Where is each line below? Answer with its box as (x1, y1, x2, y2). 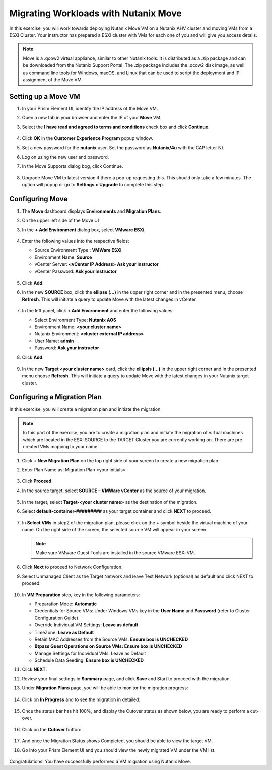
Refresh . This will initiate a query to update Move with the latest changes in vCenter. (22, 296, 197, 302)
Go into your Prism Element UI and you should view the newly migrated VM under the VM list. (22, 747, 216, 753)
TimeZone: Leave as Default (34, 629, 94, 635)
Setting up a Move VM (9, 92, 80, 101)
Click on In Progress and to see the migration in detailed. (22, 696, 141, 703)
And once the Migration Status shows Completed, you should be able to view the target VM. (22, 738, 213, 744)
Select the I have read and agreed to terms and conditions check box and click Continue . (22, 124, 210, 130)
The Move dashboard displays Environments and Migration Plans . (22, 208, 161, 214)
